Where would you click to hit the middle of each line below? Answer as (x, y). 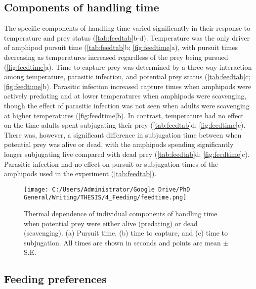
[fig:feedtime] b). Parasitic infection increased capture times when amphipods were (128, 86)
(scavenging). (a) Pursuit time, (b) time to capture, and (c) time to (126, 233)
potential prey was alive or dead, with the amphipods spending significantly (119, 144)
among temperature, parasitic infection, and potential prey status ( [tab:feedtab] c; (127, 76)
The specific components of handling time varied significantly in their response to (127, 28)
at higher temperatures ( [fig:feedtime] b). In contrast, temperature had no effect (124, 115)
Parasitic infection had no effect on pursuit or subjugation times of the (111, 164)
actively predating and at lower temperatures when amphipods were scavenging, (125, 96)
